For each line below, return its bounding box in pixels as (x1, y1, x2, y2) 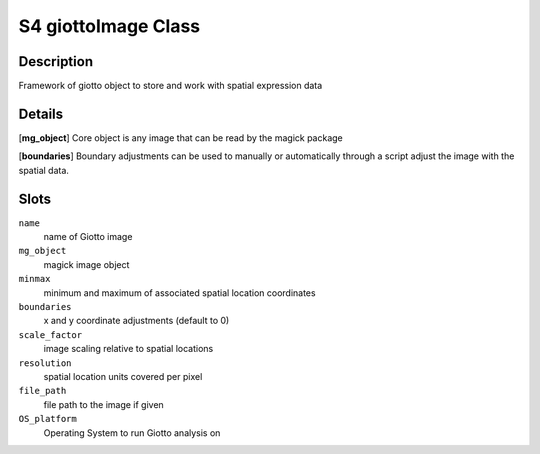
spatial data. (18, 164, 70, 176)
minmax (18, 273, 51, 285)
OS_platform (18, 413, 77, 425)
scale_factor (18, 329, 83, 340)
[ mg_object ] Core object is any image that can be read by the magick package (18, 131, 344, 144)
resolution (18, 357, 72, 369)
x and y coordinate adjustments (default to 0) (43, 315, 230, 327)
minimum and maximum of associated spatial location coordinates (43, 286, 316, 299)
